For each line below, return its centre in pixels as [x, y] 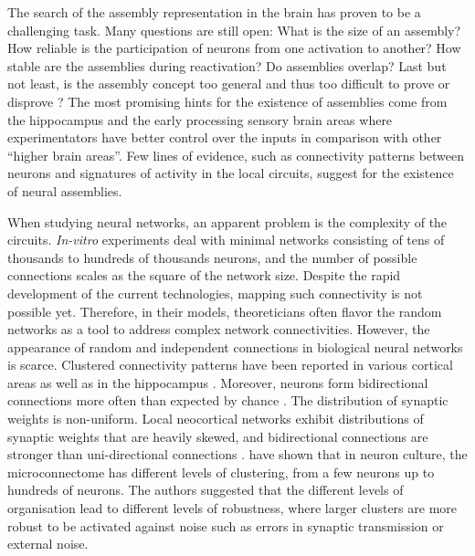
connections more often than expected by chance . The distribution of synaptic [228, 400]
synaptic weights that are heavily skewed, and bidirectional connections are [218, 436]
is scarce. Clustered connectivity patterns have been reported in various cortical [230, 365]
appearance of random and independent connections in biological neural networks [235, 346]
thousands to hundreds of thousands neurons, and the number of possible [212, 257]
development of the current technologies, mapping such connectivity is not [215, 293]
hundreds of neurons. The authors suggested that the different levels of [206, 490]
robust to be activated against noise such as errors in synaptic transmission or [226, 525]
